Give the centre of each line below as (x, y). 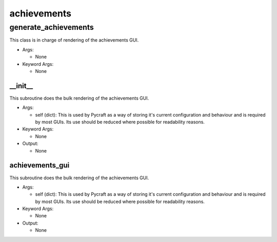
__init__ (21, 86)
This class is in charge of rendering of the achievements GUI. (74, 40)
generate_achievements (52, 27)
